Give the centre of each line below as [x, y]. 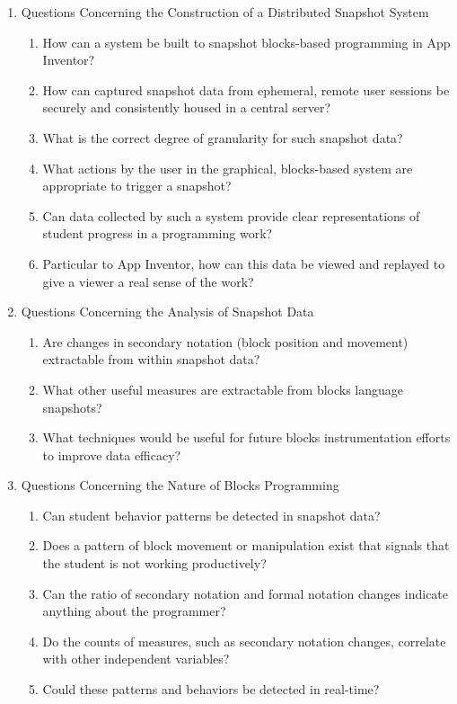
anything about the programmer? [134, 611]
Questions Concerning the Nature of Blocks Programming [180, 485]
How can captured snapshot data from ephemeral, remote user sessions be [246, 89]
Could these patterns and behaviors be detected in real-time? [211, 689]
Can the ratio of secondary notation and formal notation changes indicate [246, 593]
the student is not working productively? [154, 563]
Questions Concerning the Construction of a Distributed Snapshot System [225, 12]
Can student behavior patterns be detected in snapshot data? [211, 515]
